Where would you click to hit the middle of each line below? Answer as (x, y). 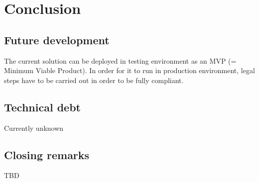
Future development (57, 40)
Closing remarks (47, 154)
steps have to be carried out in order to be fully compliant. (94, 80)
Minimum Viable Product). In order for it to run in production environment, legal (129, 70)
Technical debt (42, 107)
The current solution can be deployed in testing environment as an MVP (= (120, 60)
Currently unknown (34, 128)
